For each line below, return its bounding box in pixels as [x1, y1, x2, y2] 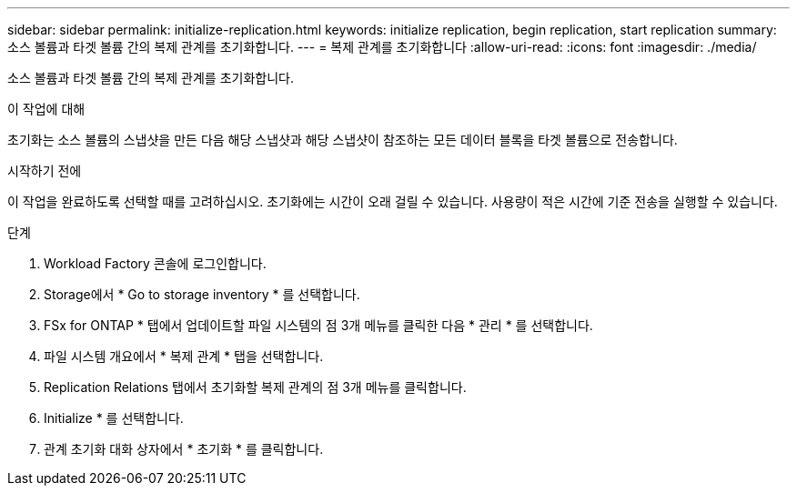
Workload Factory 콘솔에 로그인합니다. [44, 256, 267, 271]
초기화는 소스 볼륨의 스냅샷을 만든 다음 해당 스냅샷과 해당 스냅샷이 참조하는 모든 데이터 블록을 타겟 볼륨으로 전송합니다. [7, 132, 678, 147]
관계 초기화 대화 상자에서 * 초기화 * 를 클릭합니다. [44, 441, 324, 457]
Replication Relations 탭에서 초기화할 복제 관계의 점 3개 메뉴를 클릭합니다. [44, 379, 467, 395]
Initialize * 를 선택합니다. [44, 410, 184, 426]
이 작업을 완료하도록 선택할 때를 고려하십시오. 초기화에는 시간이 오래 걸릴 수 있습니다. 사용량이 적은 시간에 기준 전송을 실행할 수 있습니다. [7, 194, 778, 209]
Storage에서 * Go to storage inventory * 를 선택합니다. [44, 287, 360, 302]
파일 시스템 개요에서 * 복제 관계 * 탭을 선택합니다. [44, 348, 324, 364]
